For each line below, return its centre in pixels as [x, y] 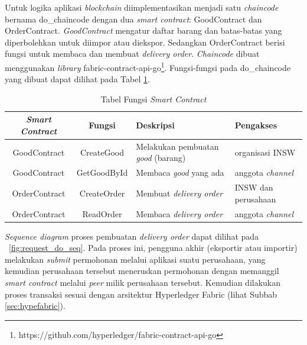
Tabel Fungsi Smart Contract [153, 99]
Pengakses [256, 125]
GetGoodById [102, 172]
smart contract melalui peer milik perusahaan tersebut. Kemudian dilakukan [143, 283]
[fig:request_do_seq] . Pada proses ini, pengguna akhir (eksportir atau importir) [153, 248]
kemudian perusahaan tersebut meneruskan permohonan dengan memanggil [142, 271]
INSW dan [254, 187]
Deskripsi [155, 125]
